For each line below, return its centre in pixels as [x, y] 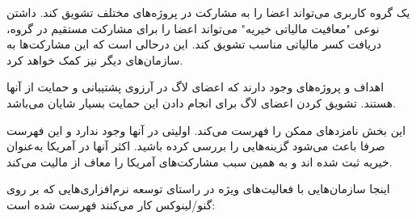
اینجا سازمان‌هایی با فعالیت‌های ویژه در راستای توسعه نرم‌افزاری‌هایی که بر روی [198, 189]
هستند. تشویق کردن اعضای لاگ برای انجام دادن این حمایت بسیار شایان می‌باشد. [202, 102]
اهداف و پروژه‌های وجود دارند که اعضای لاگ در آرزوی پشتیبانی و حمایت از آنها [195, 87]
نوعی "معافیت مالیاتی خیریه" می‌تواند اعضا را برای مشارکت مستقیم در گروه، [193, 28]
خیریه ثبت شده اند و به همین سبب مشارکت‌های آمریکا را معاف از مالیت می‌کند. [200, 161]
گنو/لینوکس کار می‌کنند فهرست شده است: [111, 204]
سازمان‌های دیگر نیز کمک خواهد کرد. [95, 59]
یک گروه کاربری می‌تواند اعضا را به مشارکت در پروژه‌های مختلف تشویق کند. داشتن [208, 12]
